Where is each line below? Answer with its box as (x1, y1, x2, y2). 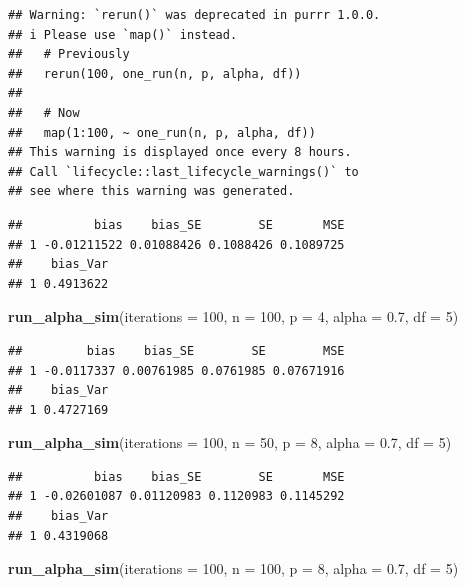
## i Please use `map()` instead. (8, 27, 238, 42)
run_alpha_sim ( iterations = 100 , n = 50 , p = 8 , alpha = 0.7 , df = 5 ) (8, 432, 452, 453)
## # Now (8, 105, 80, 120)
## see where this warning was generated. (8, 184, 295, 199)
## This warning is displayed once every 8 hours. (8, 145, 352, 160)
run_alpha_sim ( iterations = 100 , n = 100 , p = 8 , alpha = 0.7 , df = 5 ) (8, 558, 459, 579)
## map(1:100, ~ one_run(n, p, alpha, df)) (8, 125, 316, 140)
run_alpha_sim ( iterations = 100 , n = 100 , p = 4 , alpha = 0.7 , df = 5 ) (8, 306, 459, 327)
